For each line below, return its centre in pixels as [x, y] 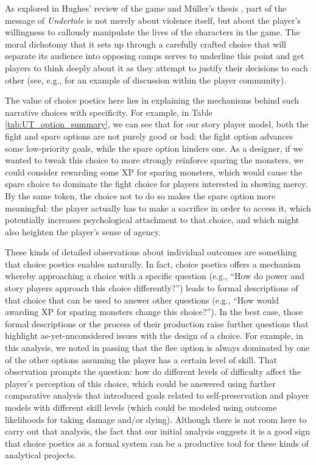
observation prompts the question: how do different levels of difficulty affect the [153, 371]
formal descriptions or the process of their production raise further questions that [157, 323]
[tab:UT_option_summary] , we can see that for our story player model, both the [157, 124]
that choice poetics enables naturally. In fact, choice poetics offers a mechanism [153, 264]
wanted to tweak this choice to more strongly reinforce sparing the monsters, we [154, 160]
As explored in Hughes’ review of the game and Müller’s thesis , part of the [146, 8]
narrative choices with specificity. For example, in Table [109, 112]
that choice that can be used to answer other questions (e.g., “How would [142, 300]
